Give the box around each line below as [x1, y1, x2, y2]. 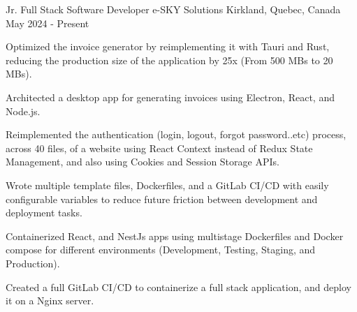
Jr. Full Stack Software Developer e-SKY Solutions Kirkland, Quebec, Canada [6, 2, 341, 16]
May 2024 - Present [6, 15, 89, 30]
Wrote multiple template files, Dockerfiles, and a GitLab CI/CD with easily [6, 177, 329, 192]
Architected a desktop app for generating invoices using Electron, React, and [6, 89, 335, 104]
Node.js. [6, 103, 41, 118]
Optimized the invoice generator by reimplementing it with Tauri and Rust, [6, 39, 330, 54]
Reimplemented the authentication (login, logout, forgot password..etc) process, [6, 127, 347, 142]
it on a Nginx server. [6, 293, 94, 308]
